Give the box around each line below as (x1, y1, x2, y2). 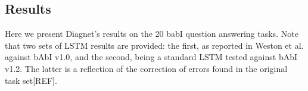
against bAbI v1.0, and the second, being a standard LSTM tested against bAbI (5, 51, 298, 63)
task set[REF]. (5, 74, 57, 86)
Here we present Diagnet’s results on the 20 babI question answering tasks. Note (5, 27, 298, 40)
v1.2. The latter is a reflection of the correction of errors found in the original (5, 62, 288, 74)
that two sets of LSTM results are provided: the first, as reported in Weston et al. (5, 39, 304, 51)
